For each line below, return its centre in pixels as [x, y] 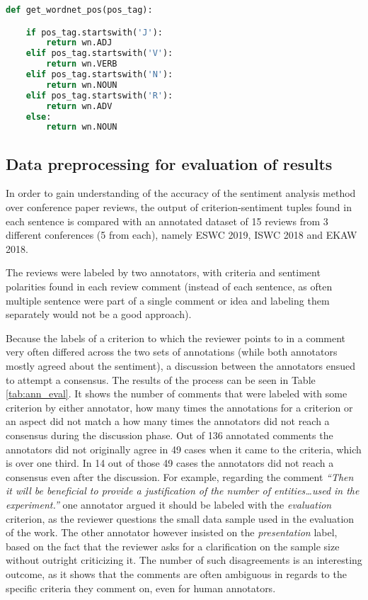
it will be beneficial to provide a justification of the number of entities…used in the [183, 491]
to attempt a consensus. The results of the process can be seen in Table [161, 379]
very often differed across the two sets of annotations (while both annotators [172, 352]
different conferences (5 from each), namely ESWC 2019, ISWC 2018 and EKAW [182, 235]
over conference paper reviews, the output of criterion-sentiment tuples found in [179, 207]
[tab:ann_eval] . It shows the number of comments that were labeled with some [177, 394]
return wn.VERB [82, 64]
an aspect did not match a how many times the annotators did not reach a [168, 421]
